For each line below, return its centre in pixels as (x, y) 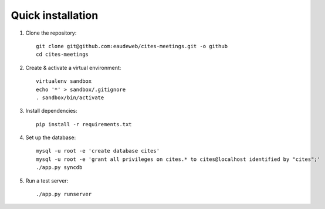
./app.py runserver (64, 194)
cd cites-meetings (62, 55)
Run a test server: (47, 181)
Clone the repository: (51, 33)
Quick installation (55, 15)
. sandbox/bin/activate (70, 97)
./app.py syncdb (59, 168)
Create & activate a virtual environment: (73, 68)
